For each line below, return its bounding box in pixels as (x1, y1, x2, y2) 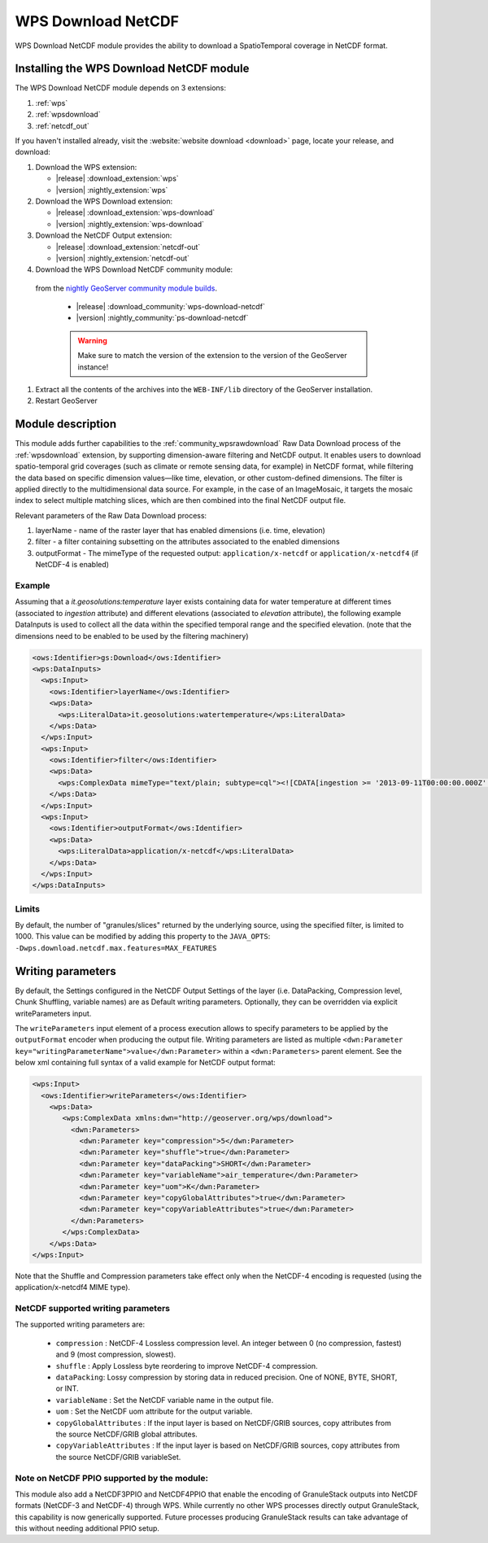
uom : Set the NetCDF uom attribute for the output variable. (55, 1406, 253, 1416)
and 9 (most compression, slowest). (55, 1349, 176, 1359)
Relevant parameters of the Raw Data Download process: (15, 510, 207, 520)
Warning (77, 335, 107, 345)
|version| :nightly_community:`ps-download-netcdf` (76, 313, 249, 323)
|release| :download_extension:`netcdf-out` (55, 242, 201, 251)
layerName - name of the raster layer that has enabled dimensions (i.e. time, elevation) (35, 526, 325, 535)
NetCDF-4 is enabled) (35, 560, 110, 570)
